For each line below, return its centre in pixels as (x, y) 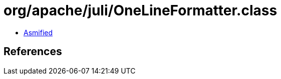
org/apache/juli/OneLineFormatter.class (140, 10)
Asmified (38, 32)
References (33, 52)
